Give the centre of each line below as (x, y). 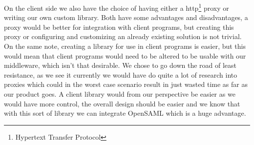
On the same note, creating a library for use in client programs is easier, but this (125, 46)
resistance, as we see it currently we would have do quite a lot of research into (121, 74)
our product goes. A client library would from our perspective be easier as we (120, 94)
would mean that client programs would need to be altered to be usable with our (125, 55)
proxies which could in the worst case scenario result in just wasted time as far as (126, 84)
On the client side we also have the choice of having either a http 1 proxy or (116, 7)
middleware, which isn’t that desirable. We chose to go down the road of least (120, 65)
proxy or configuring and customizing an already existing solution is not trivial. (123, 36)
